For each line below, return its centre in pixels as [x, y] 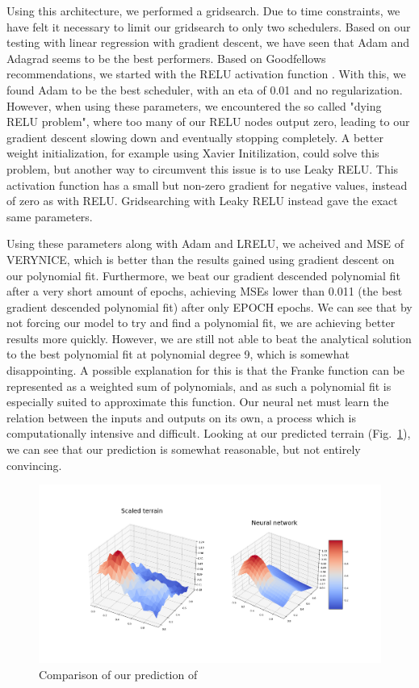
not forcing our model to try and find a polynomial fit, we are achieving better [201, 323]
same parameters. [50, 216]
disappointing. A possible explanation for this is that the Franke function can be [206, 370]
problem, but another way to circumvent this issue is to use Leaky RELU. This [203, 168]
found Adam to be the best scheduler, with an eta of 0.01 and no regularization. [205, 89]
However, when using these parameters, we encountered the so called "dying [194, 105]
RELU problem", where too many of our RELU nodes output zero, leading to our [208, 122]
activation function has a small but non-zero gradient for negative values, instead [207, 185]
